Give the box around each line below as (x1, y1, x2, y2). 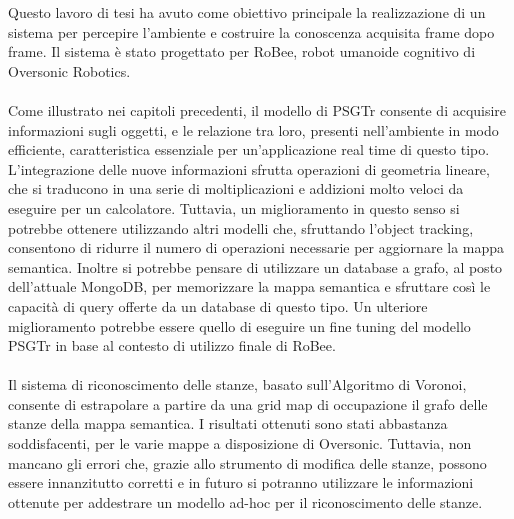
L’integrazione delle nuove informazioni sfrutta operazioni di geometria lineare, (8, 158, 490, 179)
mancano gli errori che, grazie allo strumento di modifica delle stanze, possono (8, 452, 487, 473)
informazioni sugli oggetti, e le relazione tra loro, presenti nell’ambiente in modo (8, 119, 499, 140)
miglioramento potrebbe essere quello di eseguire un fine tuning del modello (8, 315, 471, 336)
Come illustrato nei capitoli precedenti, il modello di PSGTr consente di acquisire (8, 99, 507, 120)
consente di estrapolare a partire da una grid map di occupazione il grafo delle (8, 393, 488, 414)
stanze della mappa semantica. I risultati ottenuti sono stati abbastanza (8, 413, 448, 434)
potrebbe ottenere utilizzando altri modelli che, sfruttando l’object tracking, (8, 217, 474, 238)
